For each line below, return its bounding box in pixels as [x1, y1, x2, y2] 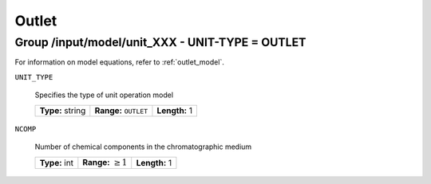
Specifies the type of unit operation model [34, 90, 174, 100]
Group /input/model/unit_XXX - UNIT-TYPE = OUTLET [14, 35, 306, 49]
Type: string [39, 105, 86, 116]
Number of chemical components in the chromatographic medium [34, 142, 252, 151]
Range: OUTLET [94, 104, 148, 115]
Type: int [39, 157, 74, 168]
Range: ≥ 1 [82, 156, 128, 167]
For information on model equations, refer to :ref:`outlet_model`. [14, 57, 225, 67]
